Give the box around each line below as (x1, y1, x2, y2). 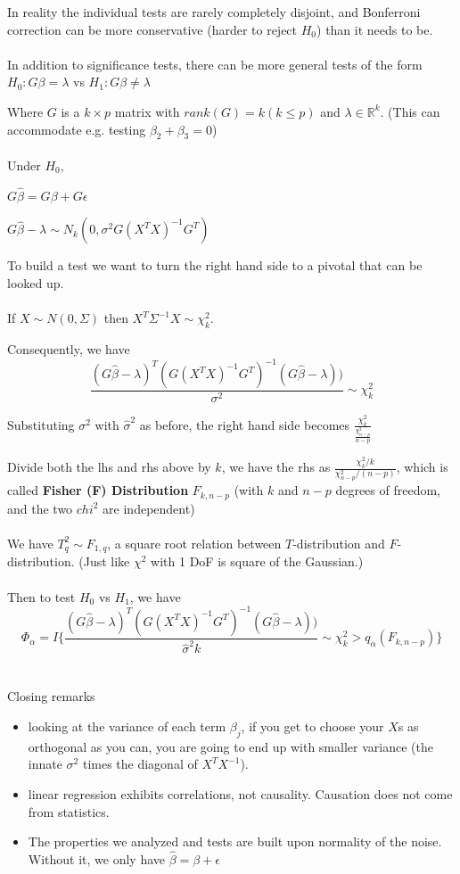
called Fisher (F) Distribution (7, 481, 189, 499)
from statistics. (28, 802, 110, 820)
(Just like (78, 552, 130, 571)
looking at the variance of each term (28, 717, 226, 736)
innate (28, 754, 62, 773)
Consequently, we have (7, 339, 130, 358)
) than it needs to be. (316, 20, 433, 38)
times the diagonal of (82, 754, 198, 773)
